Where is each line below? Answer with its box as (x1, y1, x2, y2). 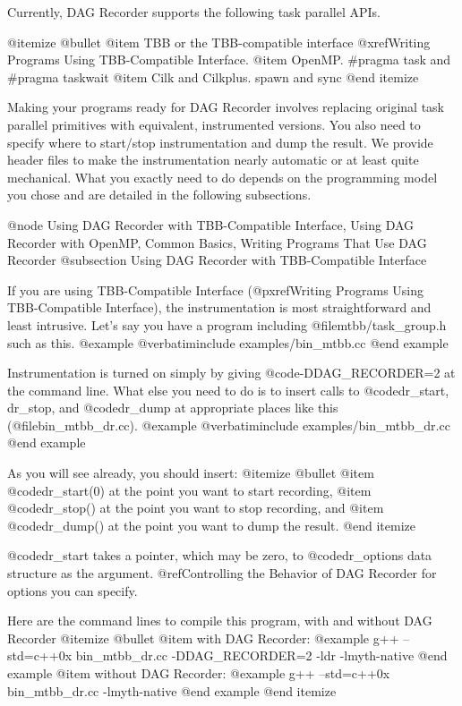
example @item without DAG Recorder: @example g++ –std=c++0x (7, 664, 390, 682)
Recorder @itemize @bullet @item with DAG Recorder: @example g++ (7, 628, 399, 647)
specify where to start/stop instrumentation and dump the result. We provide (7, 132, 433, 151)
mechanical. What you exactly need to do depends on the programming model (7, 167, 438, 186)
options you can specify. (7, 581, 138, 600)
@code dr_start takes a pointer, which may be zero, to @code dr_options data (7, 546, 432, 565)
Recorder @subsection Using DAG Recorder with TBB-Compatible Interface (7, 251, 427, 269)
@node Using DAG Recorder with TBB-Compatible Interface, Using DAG (7, 215, 415, 234)
